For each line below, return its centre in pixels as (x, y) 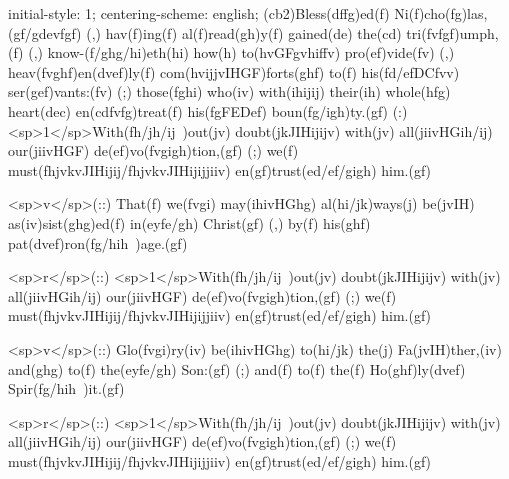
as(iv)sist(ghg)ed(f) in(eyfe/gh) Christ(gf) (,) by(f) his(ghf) (189, 222)
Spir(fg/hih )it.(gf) (66, 388)
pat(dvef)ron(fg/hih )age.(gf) (98, 242)
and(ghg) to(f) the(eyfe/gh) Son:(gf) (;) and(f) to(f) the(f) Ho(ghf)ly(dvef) (237, 368)
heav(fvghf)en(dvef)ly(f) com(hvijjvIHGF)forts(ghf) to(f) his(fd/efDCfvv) (234, 71)
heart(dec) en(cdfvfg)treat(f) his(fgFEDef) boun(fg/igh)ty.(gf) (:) (208, 110)
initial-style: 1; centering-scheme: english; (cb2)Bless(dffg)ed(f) (199, 13)
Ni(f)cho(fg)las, (441, 13)
